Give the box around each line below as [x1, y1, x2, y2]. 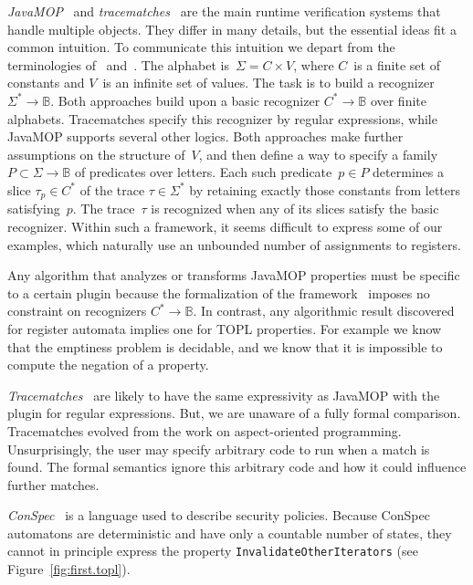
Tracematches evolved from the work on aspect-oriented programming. [7, 421, 402, 440]
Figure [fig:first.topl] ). [7, 559, 131, 579]
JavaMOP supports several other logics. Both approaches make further [7, 127, 404, 146]
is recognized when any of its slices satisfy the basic [151, 199, 439, 218]
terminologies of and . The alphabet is [7, 55, 229, 74]
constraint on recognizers [7, 301, 147, 320]
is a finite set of [353, 55, 440, 74]
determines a [373, 162, 444, 182]
